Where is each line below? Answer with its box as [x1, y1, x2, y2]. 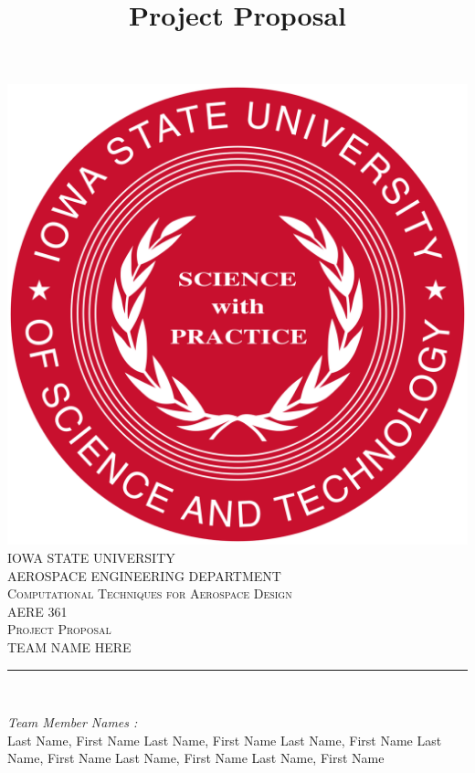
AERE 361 [7, 601, 68, 620]
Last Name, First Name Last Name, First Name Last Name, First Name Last [7, 730, 442, 749]
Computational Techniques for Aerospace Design [7, 584, 292, 603]
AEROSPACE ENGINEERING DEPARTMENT [7, 566, 281, 585]
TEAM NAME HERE [7, 637, 132, 656]
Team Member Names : [7, 713, 138, 732]
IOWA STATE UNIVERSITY [7, 547, 175, 567]
